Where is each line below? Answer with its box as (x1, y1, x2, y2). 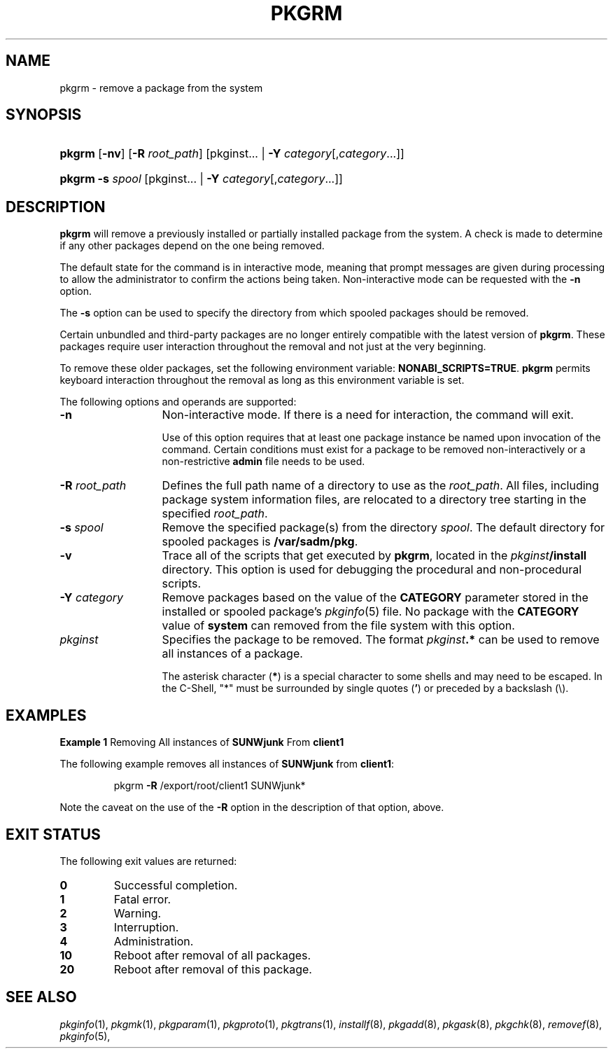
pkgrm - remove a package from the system (59, 81, 263, 94)
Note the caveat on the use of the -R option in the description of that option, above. (59, 801, 444, 814)
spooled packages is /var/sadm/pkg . (162, 534, 358, 549)
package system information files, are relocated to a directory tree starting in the (162, 492, 586, 507)
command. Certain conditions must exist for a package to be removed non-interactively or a (162, 443, 586, 456)
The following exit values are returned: (59, 854, 237, 867)
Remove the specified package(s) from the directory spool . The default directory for (162, 520, 605, 535)
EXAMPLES (6, 706, 87, 724)
